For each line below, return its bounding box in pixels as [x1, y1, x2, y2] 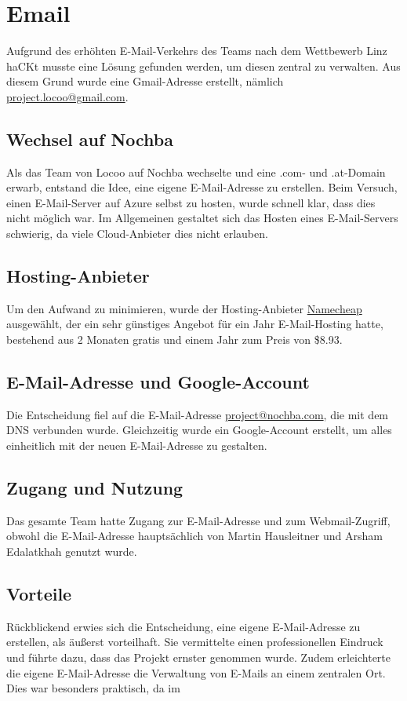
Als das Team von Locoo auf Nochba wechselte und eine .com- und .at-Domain [6, 163, 386, 180]
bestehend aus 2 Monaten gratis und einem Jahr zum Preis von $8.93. [6, 331, 343, 348]
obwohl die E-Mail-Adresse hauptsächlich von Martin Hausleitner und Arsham [6, 528, 383, 544]
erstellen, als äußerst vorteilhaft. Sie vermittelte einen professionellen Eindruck [6, 633, 383, 650]
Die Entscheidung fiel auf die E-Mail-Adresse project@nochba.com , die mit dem [6, 406, 389, 422]
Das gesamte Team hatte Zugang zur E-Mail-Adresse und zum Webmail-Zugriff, [6, 512, 391, 528]
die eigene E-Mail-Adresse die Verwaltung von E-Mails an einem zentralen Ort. [6, 664, 386, 681]
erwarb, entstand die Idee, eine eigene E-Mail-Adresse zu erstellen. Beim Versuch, [6, 179, 398, 195]
